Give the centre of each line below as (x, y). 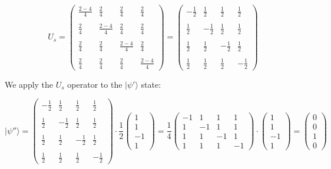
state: (151, 84)
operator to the (95, 84)
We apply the (29, 84)
